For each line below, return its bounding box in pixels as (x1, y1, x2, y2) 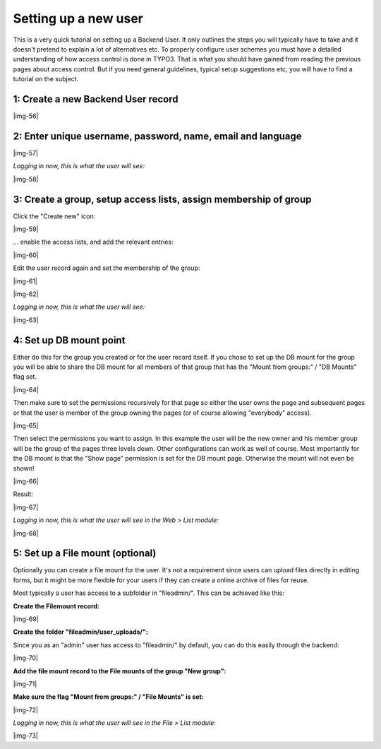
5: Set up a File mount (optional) (13, 548, 157, 560)
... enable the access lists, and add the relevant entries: (13, 237, 174, 247)
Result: (13, 490, 33, 498)
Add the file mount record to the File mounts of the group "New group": (13, 666, 226, 675)
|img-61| (13, 276, 38, 285)
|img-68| (13, 529, 39, 537)
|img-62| (13, 290, 39, 298)
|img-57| (13, 148, 39, 157)
